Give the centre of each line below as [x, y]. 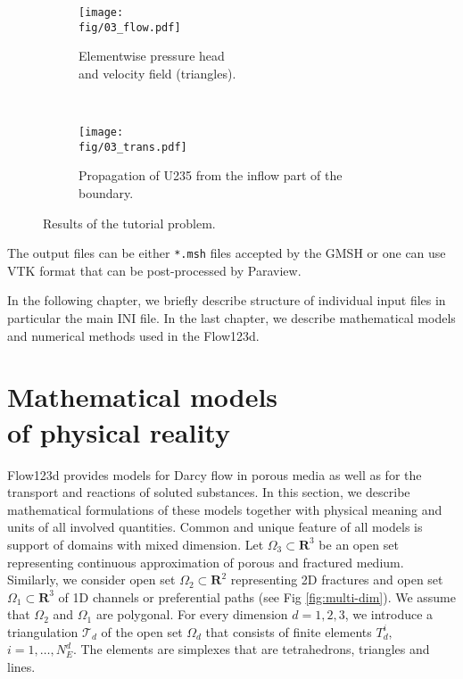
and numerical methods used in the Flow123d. [133, 335]
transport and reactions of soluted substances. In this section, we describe [209, 492]
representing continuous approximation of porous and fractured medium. [206, 562]
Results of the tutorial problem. [129, 223]
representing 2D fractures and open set [337, 580]
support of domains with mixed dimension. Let [136, 544]
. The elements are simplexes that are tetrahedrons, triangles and [251, 649]
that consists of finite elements [289, 631]
